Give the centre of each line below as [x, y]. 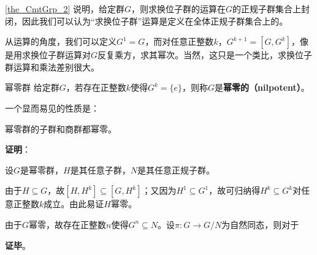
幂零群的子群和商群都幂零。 [61, 128]
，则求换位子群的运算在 [179, 9]
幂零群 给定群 [32, 87]
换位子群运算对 [60, 55]
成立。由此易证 [74, 204]
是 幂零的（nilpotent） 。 [262, 87]
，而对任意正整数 [179, 41]
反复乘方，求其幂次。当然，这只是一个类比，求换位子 [205, 55]
